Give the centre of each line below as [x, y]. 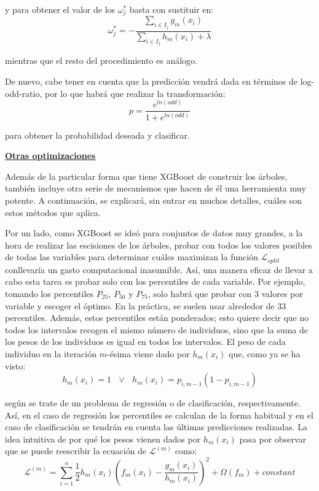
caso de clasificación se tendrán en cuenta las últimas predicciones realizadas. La [156, 427]
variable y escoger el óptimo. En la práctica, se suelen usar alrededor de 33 [146, 305]
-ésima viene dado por [148, 353]
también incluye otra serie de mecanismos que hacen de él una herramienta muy [156, 188]
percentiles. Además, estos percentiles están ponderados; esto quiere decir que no [157, 318]
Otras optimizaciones [50, 156]
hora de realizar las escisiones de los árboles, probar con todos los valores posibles [159, 245]
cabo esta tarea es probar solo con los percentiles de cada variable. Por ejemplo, [155, 281]
